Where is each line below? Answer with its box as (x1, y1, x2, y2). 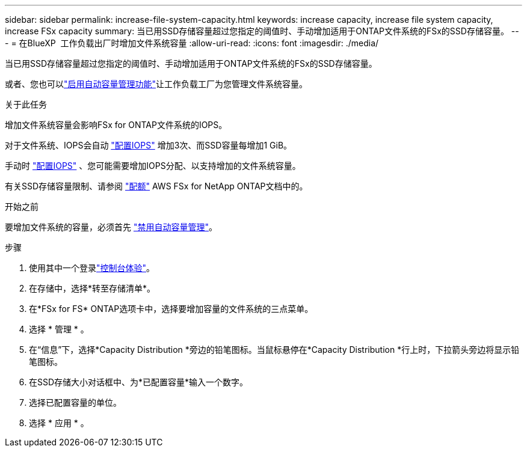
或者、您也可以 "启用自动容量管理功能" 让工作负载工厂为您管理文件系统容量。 (5, 79, 308, 89)
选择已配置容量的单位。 (29, 397, 122, 408)
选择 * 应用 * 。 (29, 418, 89, 428)
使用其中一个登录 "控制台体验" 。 (29, 263, 155, 273)
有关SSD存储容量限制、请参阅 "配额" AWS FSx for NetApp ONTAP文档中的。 (5, 181, 308, 191)
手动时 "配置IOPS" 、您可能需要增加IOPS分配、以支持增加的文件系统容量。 (5, 160, 301, 171)
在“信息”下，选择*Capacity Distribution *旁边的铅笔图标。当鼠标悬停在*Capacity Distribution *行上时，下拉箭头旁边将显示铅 (29, 344, 520, 355)
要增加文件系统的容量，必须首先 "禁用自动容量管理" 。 (5, 222, 217, 232)
